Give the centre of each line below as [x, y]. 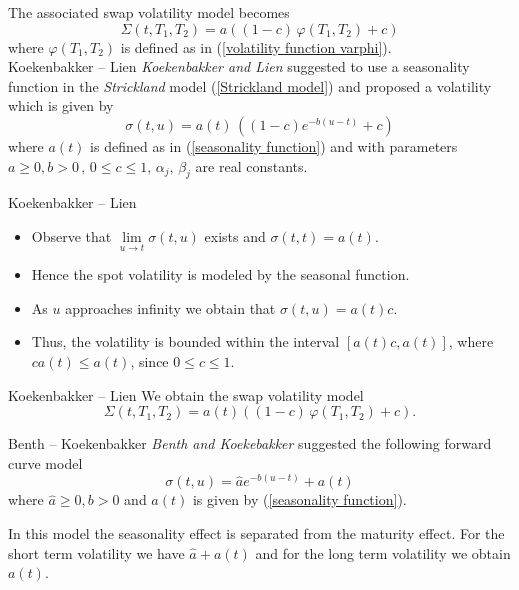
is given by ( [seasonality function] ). [299, 499]
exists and [235, 235]
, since [149, 360]
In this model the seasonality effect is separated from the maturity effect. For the [256, 532]
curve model [45, 462]
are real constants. [251, 165]
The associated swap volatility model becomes [149, 12]
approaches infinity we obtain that [170, 307]
